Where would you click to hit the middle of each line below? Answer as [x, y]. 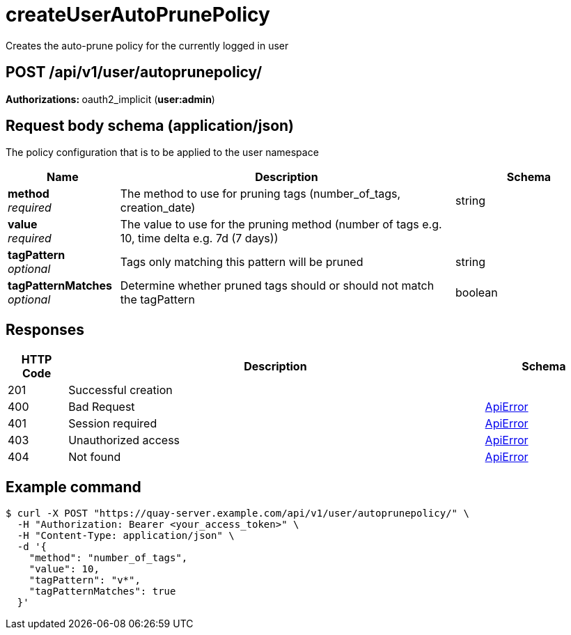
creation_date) [158, 208]
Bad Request [102, 407]
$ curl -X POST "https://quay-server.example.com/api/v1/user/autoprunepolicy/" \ [237, 514]
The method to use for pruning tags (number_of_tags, [260, 194]
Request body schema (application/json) [150, 126]
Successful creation [120, 390]
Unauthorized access [124, 440]
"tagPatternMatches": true [102, 591]
